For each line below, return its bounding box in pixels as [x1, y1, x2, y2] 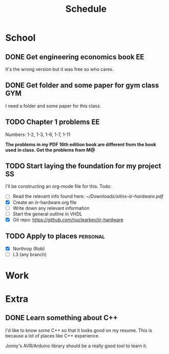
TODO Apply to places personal [5, 232, 105, 241]
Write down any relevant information [12, 205, 90, 211]
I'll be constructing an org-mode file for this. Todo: [5, 183, 112, 189]
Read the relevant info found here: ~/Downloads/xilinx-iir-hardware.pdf [12, 193, 164, 200]
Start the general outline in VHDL [12, 210, 82, 217]
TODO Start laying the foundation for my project [5, 162, 161, 170]
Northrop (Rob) [12, 245, 45, 252]
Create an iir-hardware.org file [12, 199, 77, 205]
